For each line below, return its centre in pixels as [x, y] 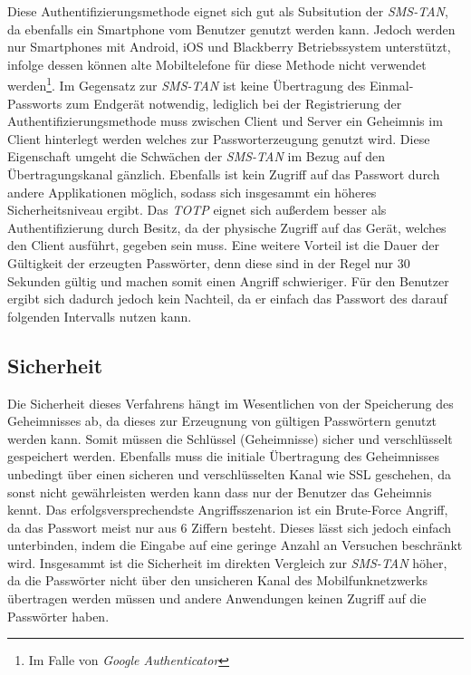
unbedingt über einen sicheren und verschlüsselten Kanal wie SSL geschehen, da [229, 473]
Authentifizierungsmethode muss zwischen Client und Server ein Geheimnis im [225, 121]
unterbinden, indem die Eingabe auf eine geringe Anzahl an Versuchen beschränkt [235, 545]
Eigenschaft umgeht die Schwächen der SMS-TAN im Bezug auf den [197, 156]
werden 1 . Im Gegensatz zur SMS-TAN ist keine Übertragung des [187, 84]
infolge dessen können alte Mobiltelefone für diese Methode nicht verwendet [217, 64]
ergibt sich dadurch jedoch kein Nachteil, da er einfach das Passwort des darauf [227, 299]
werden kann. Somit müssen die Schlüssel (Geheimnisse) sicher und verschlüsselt [230, 438]
